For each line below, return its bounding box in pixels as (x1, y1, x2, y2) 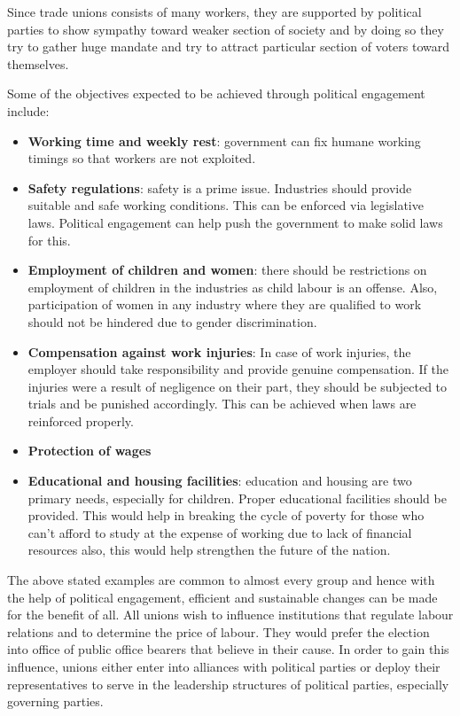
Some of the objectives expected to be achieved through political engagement (7, 84, 425, 103)
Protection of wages (27, 441, 152, 460)
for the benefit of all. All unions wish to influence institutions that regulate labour (7, 605, 454, 624)
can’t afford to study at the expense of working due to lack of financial (27, 523, 412, 541)
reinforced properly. (27, 411, 134, 430)
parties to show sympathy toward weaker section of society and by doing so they (7, 19, 444, 38)
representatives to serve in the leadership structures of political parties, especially (7, 674, 449, 693)
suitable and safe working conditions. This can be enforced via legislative (27, 196, 424, 214)
